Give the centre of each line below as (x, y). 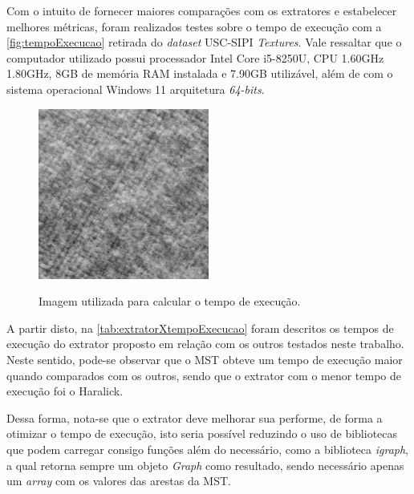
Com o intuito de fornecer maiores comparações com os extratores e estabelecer (202, 10)
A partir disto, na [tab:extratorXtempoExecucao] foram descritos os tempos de (200, 328)
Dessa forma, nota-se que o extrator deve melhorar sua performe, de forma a (195, 417)
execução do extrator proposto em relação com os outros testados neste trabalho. (205, 344)
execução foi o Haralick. (65, 391)
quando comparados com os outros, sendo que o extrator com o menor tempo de (204, 375)
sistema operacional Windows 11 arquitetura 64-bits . (136, 89)
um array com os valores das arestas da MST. (119, 481)
